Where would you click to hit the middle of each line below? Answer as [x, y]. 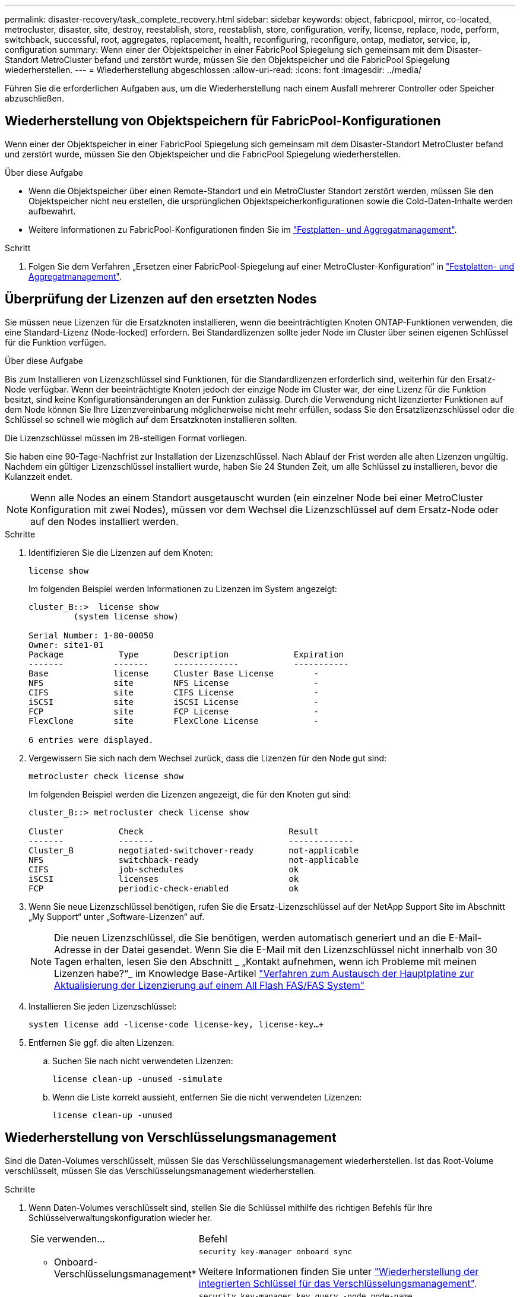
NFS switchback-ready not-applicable [194, 860]
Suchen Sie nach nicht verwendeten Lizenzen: [143, 1061]
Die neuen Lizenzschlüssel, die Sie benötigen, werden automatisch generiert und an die [250, 937]
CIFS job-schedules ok [164, 869]
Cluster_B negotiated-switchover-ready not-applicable [194, 850]
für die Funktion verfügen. [56, 342]
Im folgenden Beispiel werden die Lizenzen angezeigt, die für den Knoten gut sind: [190, 794]
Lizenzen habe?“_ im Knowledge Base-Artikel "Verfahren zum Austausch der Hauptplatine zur [264, 973]
